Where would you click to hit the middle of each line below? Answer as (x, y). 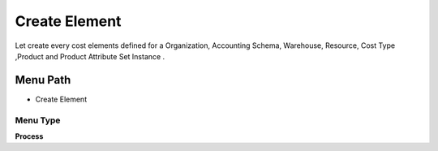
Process (29, 136)
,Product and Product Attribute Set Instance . (90, 56)
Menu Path (43, 80)
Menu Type (38, 120)
